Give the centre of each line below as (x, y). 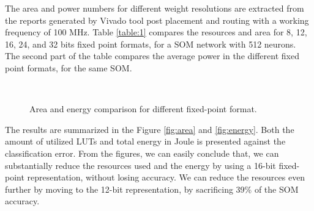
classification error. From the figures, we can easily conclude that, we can (142, 153)
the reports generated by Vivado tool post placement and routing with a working (157, 20)
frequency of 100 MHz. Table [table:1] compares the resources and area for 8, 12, (156, 32)
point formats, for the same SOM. (69, 67)
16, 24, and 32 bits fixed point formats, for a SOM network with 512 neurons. (151, 44)
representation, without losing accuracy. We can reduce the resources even (166, 177)
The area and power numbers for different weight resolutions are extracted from (155, 8)
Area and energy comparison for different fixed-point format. (143, 109)
